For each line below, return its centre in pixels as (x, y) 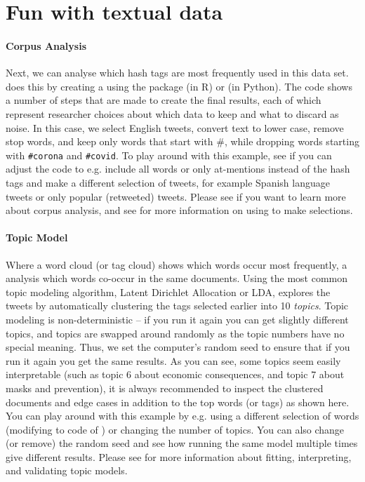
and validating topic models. (67, 470)
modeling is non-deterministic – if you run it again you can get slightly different (177, 319)
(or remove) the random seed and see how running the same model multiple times (182, 443)
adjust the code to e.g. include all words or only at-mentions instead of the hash (178, 169)
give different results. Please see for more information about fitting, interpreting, (179, 456)
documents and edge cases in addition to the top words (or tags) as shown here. (178, 402)
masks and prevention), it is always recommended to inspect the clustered (165, 388)
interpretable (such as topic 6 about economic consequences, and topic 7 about (175, 374)
